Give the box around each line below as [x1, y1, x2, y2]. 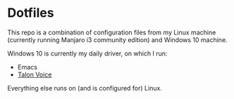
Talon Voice [17, 70, 52, 79]
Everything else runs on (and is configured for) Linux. [7, 84, 162, 92]
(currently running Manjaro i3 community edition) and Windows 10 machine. [7, 35, 228, 44]
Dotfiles [7, 5, 54, 21]
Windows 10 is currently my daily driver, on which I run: [7, 49, 168, 58]
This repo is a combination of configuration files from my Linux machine [7, 28, 216, 37]
